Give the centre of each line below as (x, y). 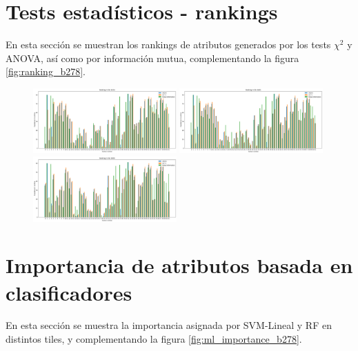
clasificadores (69, 292)
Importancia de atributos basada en (179, 265)
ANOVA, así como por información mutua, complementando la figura (152, 58)
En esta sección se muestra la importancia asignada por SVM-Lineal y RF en (169, 325)
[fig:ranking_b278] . (46, 71)
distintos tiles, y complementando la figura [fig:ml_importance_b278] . (154, 339)
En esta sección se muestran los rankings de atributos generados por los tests (168, 44)
